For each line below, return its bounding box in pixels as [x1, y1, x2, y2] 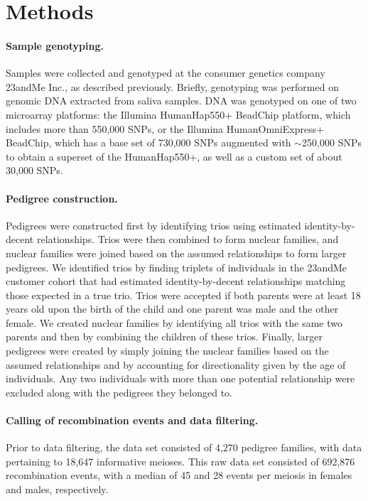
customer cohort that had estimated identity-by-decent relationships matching [6, 274, 346, 289]
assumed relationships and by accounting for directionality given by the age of [6, 357, 346, 372]
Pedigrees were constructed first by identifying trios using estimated [6, 217, 301, 232]
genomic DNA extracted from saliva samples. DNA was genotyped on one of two [6, 93, 357, 108]
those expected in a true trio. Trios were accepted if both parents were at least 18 [6, 287, 361, 302]
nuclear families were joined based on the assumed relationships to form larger [6, 245, 347, 260]
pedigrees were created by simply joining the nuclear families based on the [6, 343, 329, 358]
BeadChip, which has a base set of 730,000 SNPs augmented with [6, 135, 291, 150]
